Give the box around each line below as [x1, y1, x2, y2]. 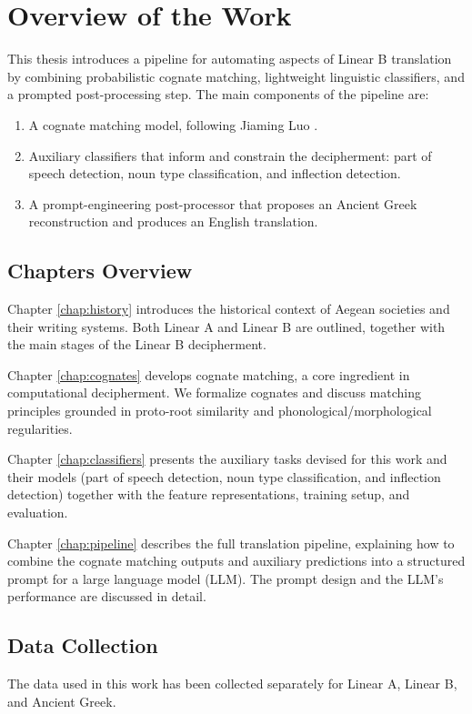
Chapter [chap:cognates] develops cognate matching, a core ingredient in [7, 365, 410, 384]
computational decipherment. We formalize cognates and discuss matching [7, 383, 421, 402]
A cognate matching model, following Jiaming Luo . [28, 115, 318, 134]
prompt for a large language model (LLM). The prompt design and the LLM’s [7, 568, 444, 588]
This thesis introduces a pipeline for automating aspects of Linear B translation [7, 49, 452, 68]
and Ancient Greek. [7, 691, 116, 710]
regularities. [7, 418, 73, 437]
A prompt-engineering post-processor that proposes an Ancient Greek [28, 194, 417, 213]
